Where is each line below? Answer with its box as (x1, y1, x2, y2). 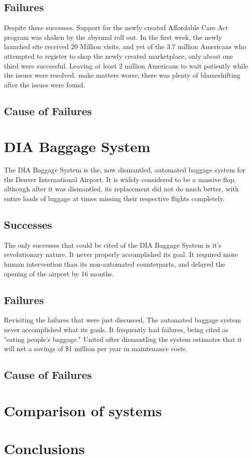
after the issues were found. (4, 79, 85, 89)
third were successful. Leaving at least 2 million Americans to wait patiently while (4, 60, 249, 70)
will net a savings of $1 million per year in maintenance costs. (4, 343, 187, 354)
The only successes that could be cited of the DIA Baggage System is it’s (4, 239, 222, 250)
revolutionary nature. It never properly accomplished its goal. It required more (4, 249, 238, 259)
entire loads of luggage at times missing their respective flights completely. (4, 193, 225, 204)
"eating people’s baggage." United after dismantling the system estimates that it (4, 334, 242, 344)
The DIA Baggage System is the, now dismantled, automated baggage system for (4, 165, 246, 175)
